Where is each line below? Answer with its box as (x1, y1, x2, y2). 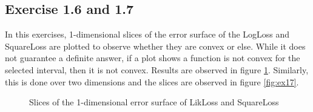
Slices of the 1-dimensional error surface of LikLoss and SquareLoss (29, 96, 279, 108)
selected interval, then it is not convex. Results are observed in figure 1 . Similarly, (5, 63, 309, 76)
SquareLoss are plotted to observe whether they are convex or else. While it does (5, 39, 306, 52)
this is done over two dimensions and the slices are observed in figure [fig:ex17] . (5, 75, 299, 88)
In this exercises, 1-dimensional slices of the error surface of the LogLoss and (5, 28, 290, 41)
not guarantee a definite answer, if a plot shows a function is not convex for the (5, 51, 300, 64)
